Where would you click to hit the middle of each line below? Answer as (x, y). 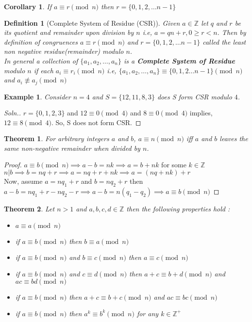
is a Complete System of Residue (179, 60)
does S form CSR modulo (194, 96)
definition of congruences (41, 41)
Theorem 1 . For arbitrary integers (57, 138)
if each (43, 70)
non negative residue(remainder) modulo (64, 51)
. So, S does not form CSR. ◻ (96, 122)
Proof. (13, 164)
